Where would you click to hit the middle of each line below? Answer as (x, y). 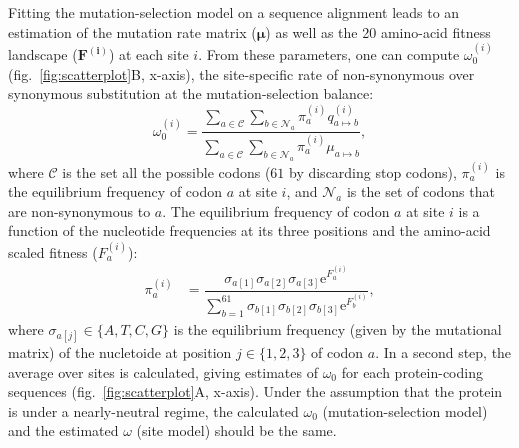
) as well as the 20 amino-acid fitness (378, 31)
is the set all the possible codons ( (166, 171)
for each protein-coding (412, 371)
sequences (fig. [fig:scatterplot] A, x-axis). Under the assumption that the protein (255, 391)
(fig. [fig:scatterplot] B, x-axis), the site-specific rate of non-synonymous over (241, 73)
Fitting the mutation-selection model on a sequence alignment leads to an (234, 12)
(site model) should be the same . (236, 430)
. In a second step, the (443, 351)
